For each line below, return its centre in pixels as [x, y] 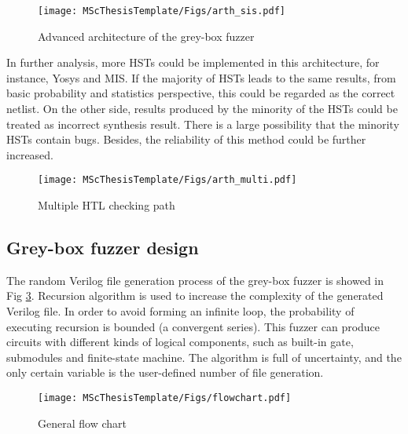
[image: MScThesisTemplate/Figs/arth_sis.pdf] [162, 11]
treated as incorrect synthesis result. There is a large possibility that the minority [203, 124]
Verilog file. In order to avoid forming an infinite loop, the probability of [180, 311]
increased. [30, 154]
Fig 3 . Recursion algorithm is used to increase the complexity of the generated [195, 295]
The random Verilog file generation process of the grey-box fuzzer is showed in [195, 280]
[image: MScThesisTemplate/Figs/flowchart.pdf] [165, 398]
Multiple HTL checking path [107, 205]
